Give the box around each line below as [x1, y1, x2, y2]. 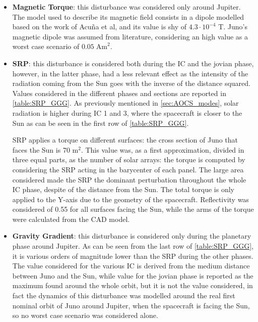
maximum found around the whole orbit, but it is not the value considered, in [12, 280, 253, 291]
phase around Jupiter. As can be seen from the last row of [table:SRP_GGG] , [12, 241, 253, 251]
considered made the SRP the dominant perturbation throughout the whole [12, 174, 246, 185]
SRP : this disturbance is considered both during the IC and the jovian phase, [12, 58, 254, 68]
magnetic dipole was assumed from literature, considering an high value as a [12, 31, 248, 41]
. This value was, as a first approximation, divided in [81, 144, 244, 155]
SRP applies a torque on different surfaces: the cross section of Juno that [12, 134, 238, 145]
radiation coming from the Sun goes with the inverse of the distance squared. [12, 78, 250, 88]
